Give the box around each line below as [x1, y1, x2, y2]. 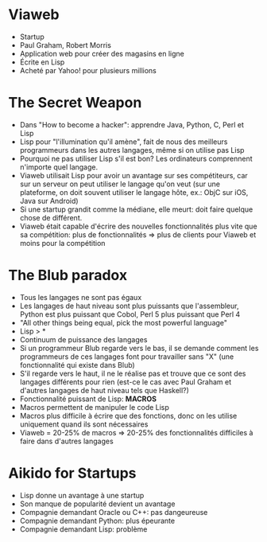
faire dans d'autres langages [19, 436, 114, 446]
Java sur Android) [19, 196, 79, 205]
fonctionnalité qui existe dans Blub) [19, 360, 135, 369]
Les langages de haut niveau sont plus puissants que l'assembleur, [19, 301, 239, 310]
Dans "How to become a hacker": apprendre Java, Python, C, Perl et [19, 119, 245, 129]
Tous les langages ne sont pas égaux [19, 292, 142, 302]
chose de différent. [19, 213, 83, 222]
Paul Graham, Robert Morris [19, 40, 111, 49]
